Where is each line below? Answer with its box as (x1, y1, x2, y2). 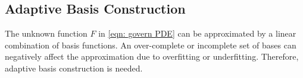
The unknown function (5, 27, 88, 40)
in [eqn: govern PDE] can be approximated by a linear (98, 27, 296, 40)
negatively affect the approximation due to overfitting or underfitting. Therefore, (5, 50, 299, 63)
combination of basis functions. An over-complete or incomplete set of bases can (5, 38, 296, 51)
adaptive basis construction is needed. (5, 61, 143, 74)
